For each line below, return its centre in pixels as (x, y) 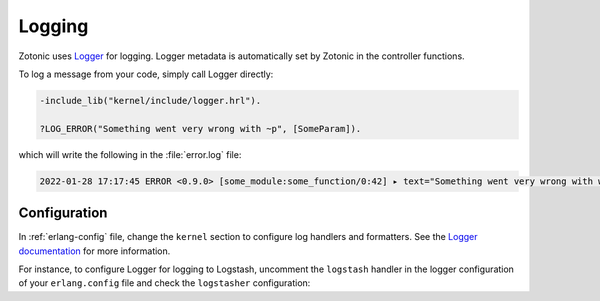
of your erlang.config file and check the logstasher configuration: (164, 283)
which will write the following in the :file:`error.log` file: (130, 154)
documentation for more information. (94, 251)
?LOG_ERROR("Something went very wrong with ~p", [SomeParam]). (200, 128)
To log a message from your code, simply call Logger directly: (146, 74)
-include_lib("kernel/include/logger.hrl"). (150, 100)
